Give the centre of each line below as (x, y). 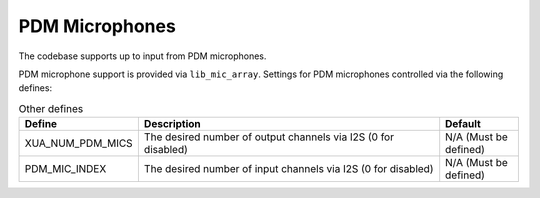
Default (463, 124)
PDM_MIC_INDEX (65, 169)
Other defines (51, 108)
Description (172, 124)
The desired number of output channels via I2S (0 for (269, 137)
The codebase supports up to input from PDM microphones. (142, 56)
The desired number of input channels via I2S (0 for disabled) (288, 169)
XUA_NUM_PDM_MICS (79, 143)
